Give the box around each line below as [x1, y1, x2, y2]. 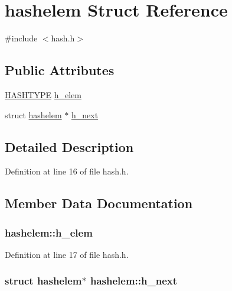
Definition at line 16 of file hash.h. [5, 165, 129, 177]
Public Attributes [5, 61, 115, 79]
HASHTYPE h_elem [5, 88, 81, 101]
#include [5, 32, 38, 44]
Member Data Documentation [5, 194, 193, 212]
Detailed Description [5, 137, 134, 156]
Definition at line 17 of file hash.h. [5, 248, 129, 260]
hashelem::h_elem [5, 225, 93, 240]
